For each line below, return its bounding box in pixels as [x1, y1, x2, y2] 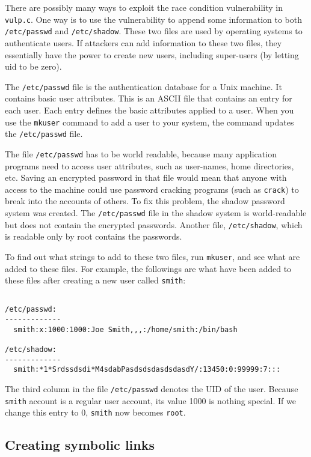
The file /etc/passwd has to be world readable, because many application [5, 147, 277, 160]
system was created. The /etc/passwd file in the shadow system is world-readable [5, 206, 307, 219]
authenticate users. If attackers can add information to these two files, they [5, 36, 282, 49]
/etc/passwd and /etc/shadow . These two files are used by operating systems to [5, 25, 303, 37]
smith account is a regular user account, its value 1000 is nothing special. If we [5, 394, 296, 407]
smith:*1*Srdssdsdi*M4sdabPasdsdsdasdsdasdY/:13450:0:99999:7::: [13, 365, 281, 374]
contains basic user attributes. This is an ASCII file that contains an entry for [5, 92, 292, 104]
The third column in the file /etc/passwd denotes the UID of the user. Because [5, 383, 298, 395]
